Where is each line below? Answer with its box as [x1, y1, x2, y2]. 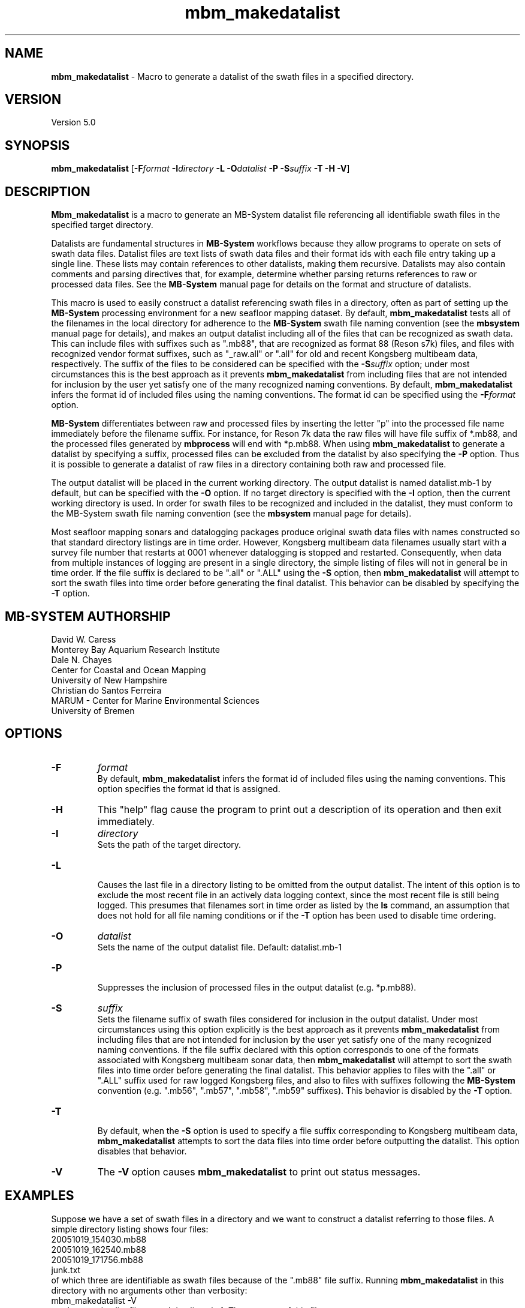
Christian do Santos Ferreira [51, 685, 162, 695]
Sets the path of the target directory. [97, 839, 242, 850]
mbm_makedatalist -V [51, 1295, 137, 1306]
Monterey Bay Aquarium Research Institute [51, 644, 220, 655]
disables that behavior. [97, 1145, 187, 1156]
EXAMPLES [5, 1188, 74, 1204]
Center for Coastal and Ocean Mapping [51, 664, 206, 675]
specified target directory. [51, 220, 153, 230]
